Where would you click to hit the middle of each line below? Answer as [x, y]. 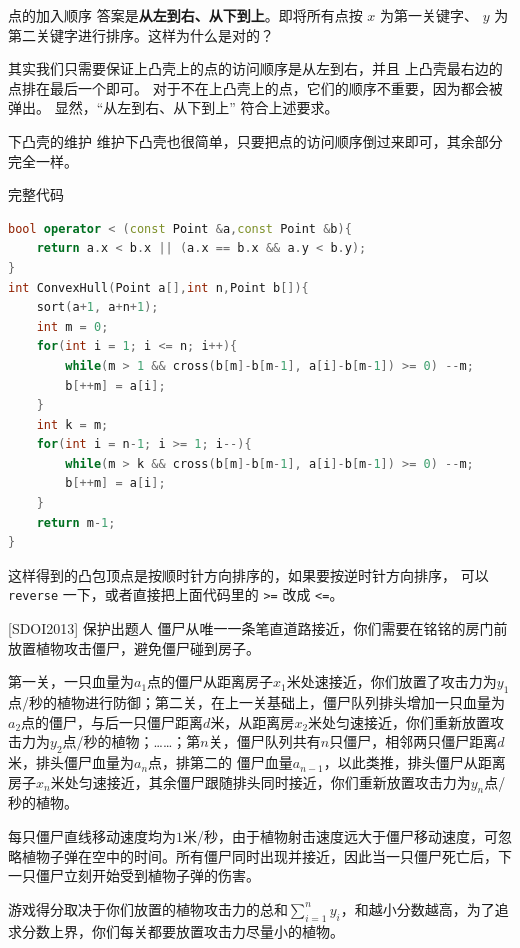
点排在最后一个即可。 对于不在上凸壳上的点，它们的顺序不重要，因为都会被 [255, 87]
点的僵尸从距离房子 [210, 681]
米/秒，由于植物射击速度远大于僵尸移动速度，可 [340, 836]
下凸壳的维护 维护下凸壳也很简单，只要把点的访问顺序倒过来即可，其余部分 [255, 140]
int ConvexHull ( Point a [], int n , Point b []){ [158, 287]
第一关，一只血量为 [71, 681]
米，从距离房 [252, 721]
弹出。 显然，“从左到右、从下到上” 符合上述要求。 [173, 107]
